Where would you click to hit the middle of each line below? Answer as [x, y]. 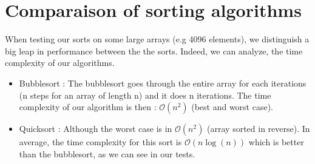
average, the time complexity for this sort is [100, 142]
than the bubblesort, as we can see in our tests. [107, 153]
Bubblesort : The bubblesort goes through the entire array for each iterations [163, 83]
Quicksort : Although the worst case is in [96, 129]
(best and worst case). [232, 107]
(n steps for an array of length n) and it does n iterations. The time [145, 95]
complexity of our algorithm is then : [88, 107]
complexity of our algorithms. [60, 63]
